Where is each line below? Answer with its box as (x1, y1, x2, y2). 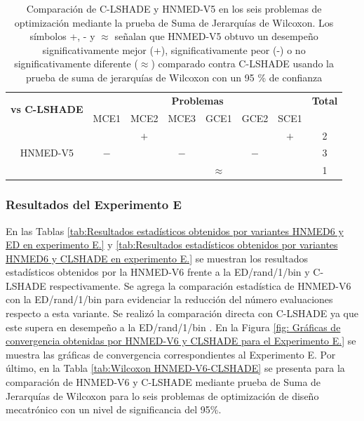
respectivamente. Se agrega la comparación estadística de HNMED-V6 (49, 278, 351, 293)
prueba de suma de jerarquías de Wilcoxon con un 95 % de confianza (25, 69, 323, 84)
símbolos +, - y (29, 29, 95, 44)
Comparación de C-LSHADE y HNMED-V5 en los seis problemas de (26, 1, 322, 15)
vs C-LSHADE (11, 102, 83, 116)
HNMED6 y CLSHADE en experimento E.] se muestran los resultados (6, 250, 308, 265)
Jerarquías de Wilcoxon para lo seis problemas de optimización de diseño (6, 388, 319, 403)
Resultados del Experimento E (6, 196, 182, 213)
